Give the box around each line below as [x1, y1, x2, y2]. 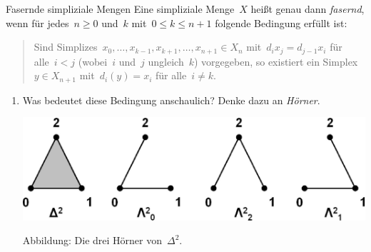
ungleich [148, 54, 184, 69]
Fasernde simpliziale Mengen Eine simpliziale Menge [6, 1, 235, 16]
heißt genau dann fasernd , [250, 1, 365, 16]
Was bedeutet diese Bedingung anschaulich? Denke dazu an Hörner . [22, 92, 320, 107]
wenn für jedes [6, 15, 69, 30]
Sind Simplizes [34, 39, 98, 54]
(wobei [78, 54, 108, 69]
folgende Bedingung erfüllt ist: [215, 15, 347, 30]
